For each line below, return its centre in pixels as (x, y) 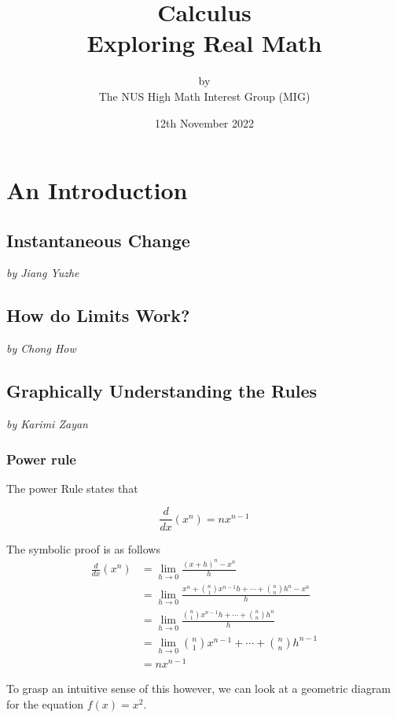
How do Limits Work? (98, 315)
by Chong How (41, 348)
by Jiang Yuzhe (43, 273)
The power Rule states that (72, 488)
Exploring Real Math (204, 43)
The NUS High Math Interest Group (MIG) (204, 96)
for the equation (45, 703)
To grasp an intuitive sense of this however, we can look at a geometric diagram (198, 688)
